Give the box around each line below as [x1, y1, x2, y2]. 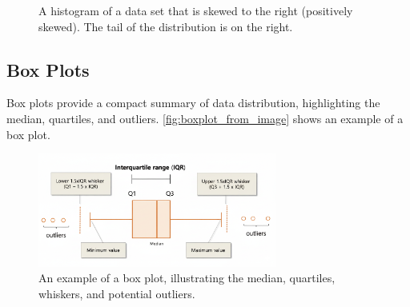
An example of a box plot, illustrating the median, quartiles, [38, 269, 336, 286]
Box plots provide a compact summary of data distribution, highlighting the [6, 94, 380, 111]
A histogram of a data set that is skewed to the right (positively [38, 2, 353, 18]
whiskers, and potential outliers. [38, 285, 195, 302]
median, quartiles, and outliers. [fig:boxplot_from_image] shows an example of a [6, 110, 404, 126]
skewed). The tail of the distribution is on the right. [38, 18, 293, 34]
